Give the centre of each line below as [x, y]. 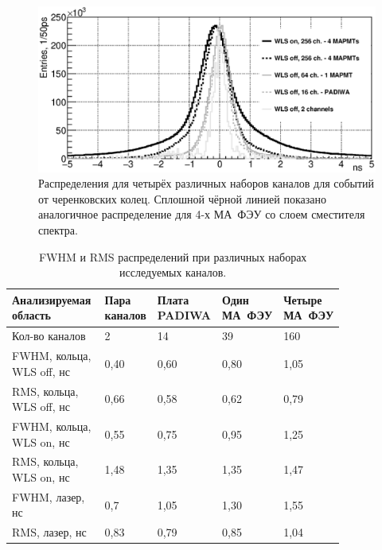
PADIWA [184, 315]
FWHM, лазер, [49, 496]
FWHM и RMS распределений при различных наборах [173, 256]
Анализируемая [52, 299]
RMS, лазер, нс [49, 532]
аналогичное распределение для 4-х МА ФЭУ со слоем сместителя [202, 214]
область [31, 315]
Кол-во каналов [49, 336]
